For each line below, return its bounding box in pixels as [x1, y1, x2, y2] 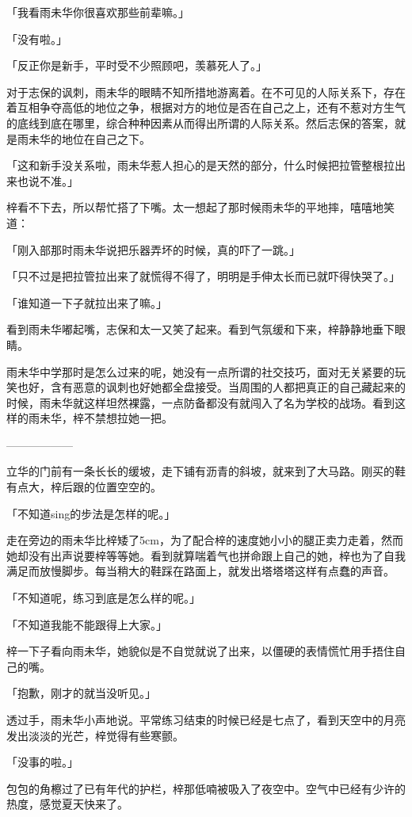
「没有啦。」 [6, 30, 67, 47]
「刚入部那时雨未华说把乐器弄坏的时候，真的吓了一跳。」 [6, 241, 300, 258]
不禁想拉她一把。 [83, 410, 173, 426]
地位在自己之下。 [61, 130, 151, 147]
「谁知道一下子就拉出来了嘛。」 [6, 294, 167, 311]
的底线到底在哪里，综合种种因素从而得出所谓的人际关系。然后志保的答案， [6, 114, 395, 131]
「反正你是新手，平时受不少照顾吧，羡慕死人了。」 [6, 57, 267, 74]
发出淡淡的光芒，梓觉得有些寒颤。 [6, 727, 184, 743]
